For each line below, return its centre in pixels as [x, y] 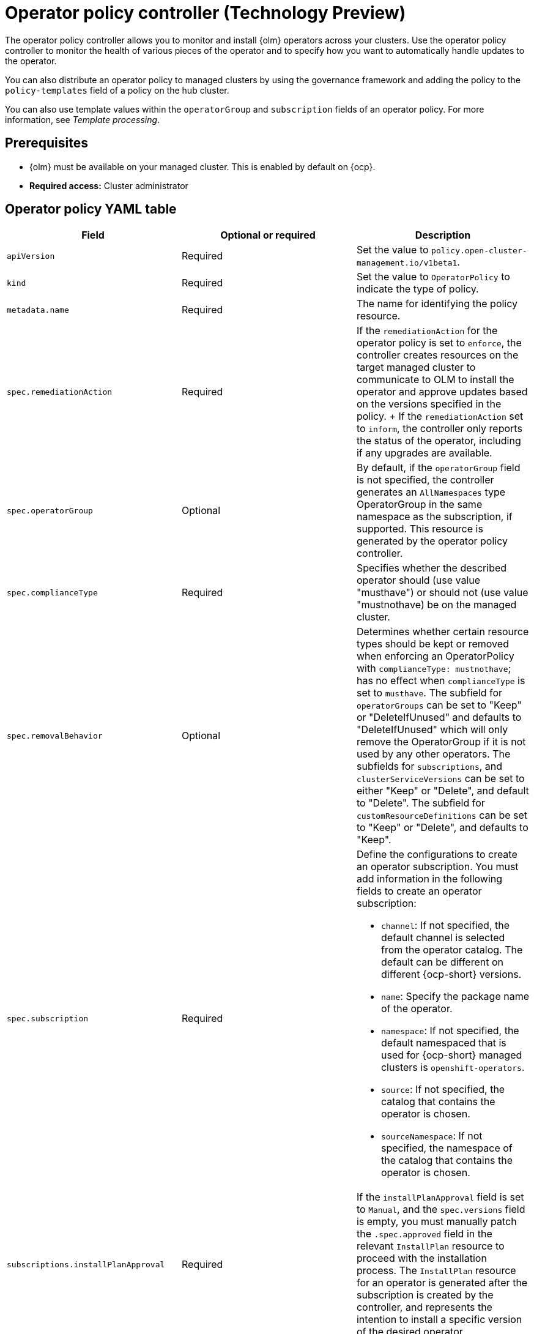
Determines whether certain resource [443, 632]
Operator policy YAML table [91, 209]
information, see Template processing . [83, 119]
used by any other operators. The [433, 754]
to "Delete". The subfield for [421, 803]
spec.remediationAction [60, 392]
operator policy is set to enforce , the [439, 343]
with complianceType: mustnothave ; [434, 669]
